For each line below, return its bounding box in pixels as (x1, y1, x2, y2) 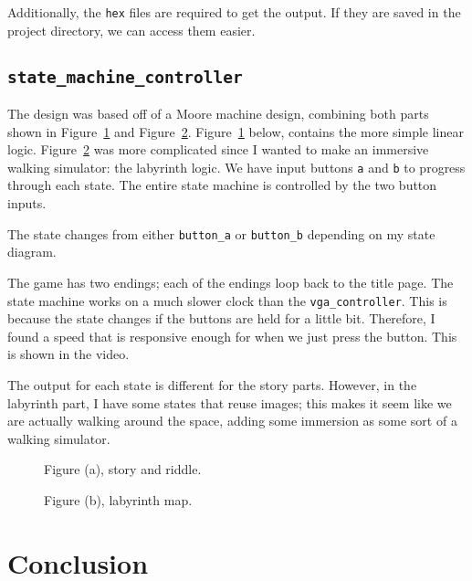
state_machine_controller (7, 67, 243, 87)
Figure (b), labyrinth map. (44, 490, 193, 509)
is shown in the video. (7, 344, 130, 364)
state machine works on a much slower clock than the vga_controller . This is (7, 290, 447, 310)
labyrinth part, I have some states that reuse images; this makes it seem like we (7, 393, 452, 412)
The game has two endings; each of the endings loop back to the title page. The (7, 272, 454, 291)
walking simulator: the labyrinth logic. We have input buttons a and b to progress (7, 157, 466, 176)
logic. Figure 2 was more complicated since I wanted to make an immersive (7, 140, 429, 159)
